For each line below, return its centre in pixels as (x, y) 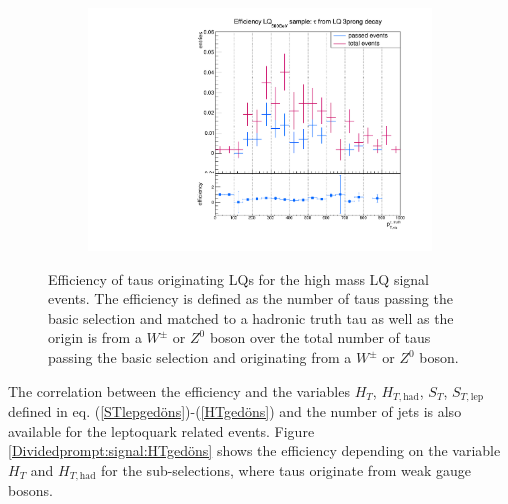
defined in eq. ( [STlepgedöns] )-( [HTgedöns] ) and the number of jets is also (235, 411)
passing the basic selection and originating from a (200, 357)
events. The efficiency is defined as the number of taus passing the (250, 298)
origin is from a (95, 337)
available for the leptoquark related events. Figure (161, 430)
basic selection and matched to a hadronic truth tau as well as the (251, 317)
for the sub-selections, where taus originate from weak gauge (286, 469)
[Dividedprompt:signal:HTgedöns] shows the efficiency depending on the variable (254, 450)
